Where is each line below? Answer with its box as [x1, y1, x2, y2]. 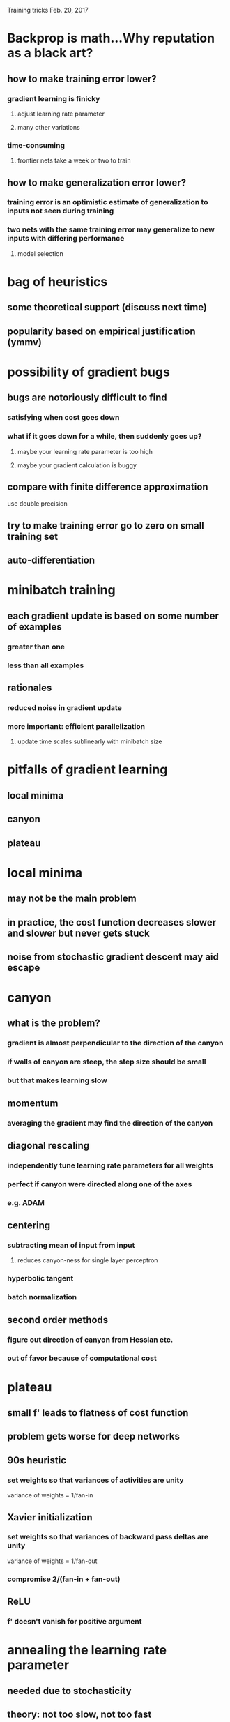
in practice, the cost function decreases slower [7, 916, 217, 928]
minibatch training [7, 582, 116, 598]
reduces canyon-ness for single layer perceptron [17, 1256, 158, 1264]
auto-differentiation [7, 554, 95, 566]
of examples [7, 621, 62, 633]
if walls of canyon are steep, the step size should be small [7, 1057, 206, 1066]
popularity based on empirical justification [7, 325, 197, 337]
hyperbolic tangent [7, 1274, 74, 1283]
